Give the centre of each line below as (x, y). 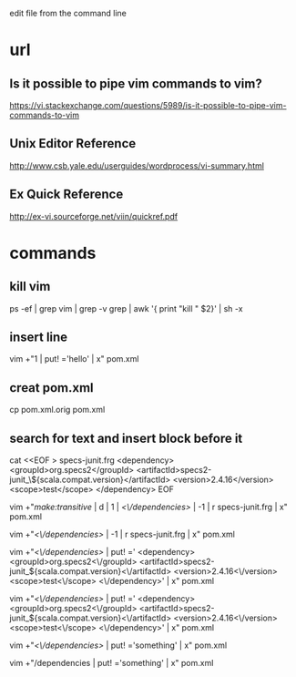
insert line (39, 338)
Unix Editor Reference (73, 144)
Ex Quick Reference (66, 195)
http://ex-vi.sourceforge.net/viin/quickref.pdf (94, 216)
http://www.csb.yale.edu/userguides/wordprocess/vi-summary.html (137, 165)
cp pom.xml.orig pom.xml (57, 410)
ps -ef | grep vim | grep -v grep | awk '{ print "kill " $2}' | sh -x (126, 308)
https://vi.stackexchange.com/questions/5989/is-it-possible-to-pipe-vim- (148, 105)
